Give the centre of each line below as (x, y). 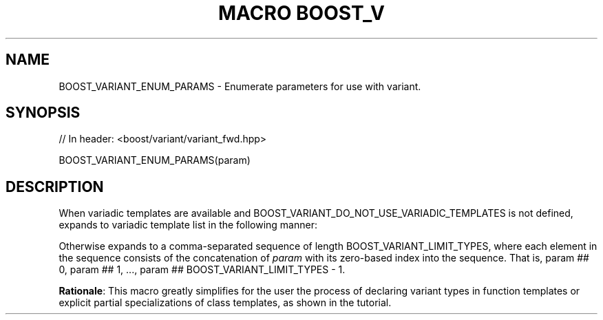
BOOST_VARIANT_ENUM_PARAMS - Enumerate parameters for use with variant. (240, 86)
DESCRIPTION (55, 186)
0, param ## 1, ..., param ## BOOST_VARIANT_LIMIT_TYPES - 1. (202, 270)
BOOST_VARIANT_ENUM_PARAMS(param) (155, 160)
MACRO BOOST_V (301, 13)
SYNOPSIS (43, 113)
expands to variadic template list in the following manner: (188, 225)
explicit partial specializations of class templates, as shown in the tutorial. (225, 303)
